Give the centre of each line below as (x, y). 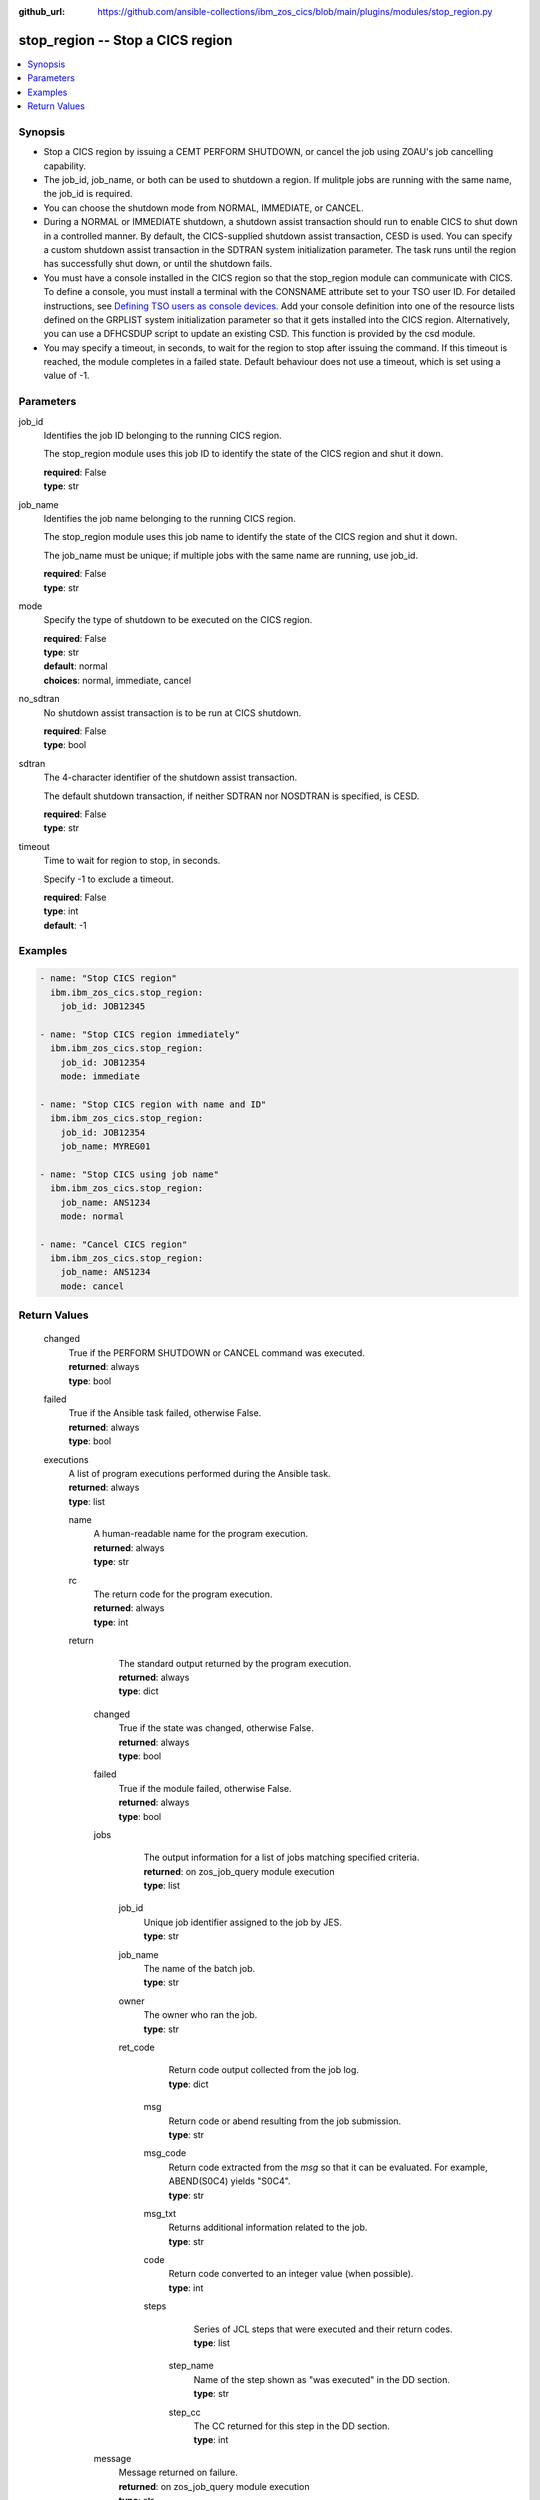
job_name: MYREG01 (105, 1146)
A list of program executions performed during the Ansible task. (199, 1473)
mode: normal (92, 1216)
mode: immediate (100, 1076)
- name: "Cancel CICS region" (113, 1244)
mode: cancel (92, 1286)
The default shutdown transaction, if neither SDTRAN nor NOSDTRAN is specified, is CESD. (231, 796)
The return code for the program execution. (183, 1594)
